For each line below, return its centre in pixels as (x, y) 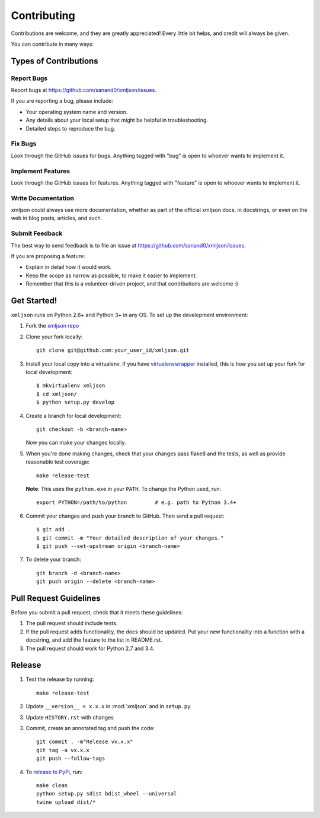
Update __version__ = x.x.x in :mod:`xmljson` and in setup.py (108, 706)
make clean (52, 785)
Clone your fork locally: (54, 337)
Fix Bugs (24, 144)
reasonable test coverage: (58, 462)
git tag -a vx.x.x (63, 750)
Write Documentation (42, 198)
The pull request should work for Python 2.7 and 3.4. (90, 648)
